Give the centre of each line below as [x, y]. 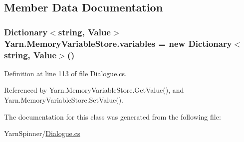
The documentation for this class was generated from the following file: [113, 116]
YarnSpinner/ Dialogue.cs [42, 133]
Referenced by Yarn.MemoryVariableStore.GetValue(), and [94, 90]
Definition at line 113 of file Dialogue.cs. [65, 73]
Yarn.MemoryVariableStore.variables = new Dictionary [118, 43]
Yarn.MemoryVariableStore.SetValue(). [64, 100]
